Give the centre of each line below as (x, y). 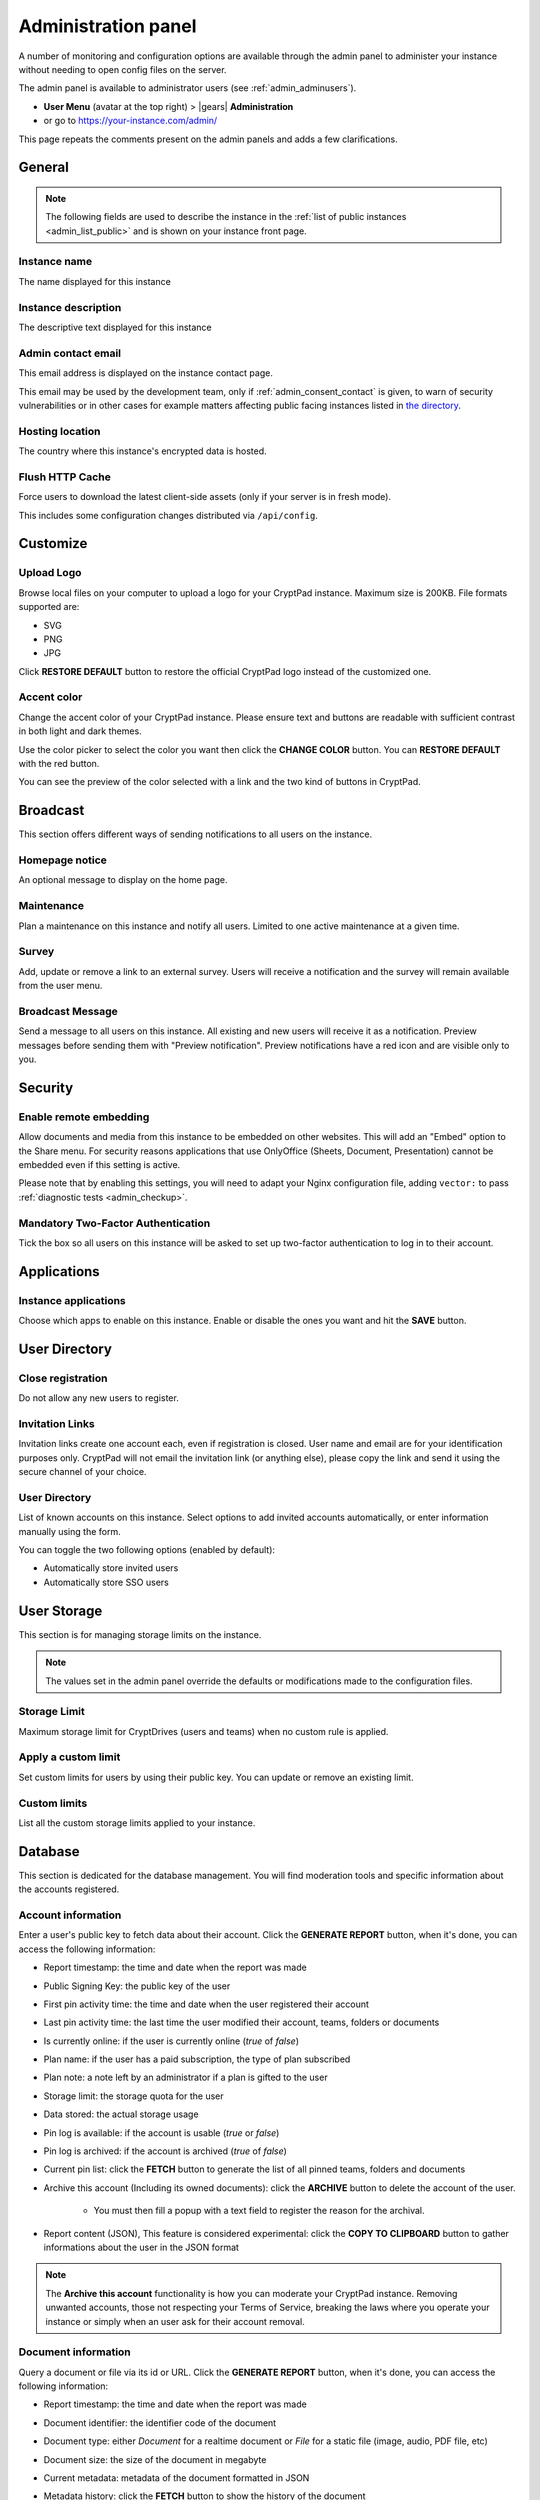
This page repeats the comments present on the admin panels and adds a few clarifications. (208, 139)
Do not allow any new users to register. (98, 1398)
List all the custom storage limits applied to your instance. (137, 1822)
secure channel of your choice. (82, 1472)
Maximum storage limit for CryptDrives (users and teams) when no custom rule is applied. (203, 1731)
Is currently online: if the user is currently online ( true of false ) (171, 2041)
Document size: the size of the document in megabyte (155, 2459)
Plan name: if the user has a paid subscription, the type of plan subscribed (197, 2059)
